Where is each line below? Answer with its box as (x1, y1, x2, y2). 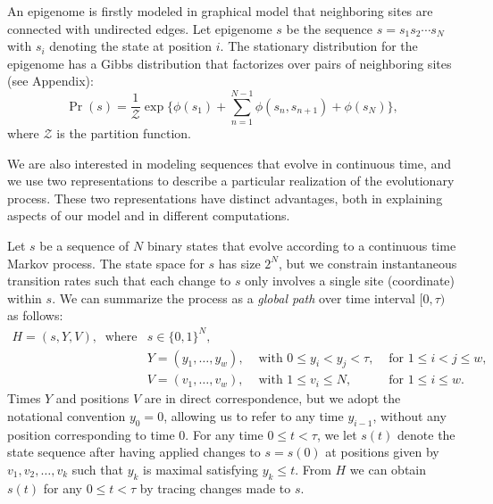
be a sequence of (39, 236, 130, 255)
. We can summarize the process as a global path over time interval (52, 288, 415, 307)
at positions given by (325, 442, 439, 461)
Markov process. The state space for (7, 253, 205, 272)
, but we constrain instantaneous (278, 253, 457, 272)
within (7, 288, 42, 307)
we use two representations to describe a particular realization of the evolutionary (7, 171, 455, 190)
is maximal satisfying (143, 460, 259, 478)
